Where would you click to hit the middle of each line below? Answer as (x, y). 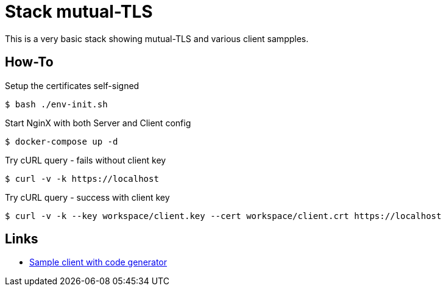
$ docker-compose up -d (62, 141)
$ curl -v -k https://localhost (82, 178)
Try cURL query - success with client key (87, 197)
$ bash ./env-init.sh (56, 104)
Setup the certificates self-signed (72, 85)
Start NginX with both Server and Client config (98, 123)
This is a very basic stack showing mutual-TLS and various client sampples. (157, 38)
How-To (29, 62)
